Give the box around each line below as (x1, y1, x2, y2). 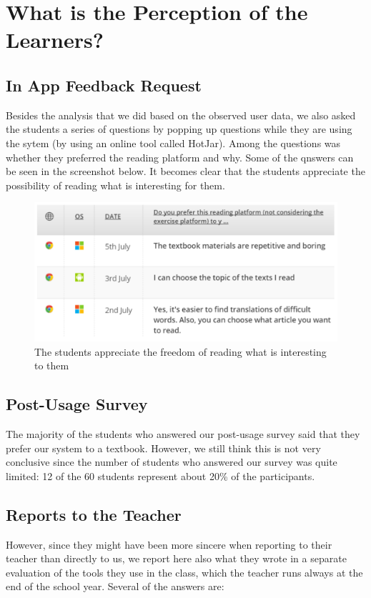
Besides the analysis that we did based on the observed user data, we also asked (6, 107, 356, 122)
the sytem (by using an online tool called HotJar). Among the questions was (6, 135, 341, 150)
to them (34, 358, 69, 373)
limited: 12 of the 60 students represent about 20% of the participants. (6, 468, 315, 483)
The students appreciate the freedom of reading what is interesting (34, 344, 327, 359)
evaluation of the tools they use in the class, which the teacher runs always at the (6, 564, 363, 579)
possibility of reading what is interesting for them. (6, 177, 225, 192)
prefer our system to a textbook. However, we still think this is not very (6, 440, 321, 455)
